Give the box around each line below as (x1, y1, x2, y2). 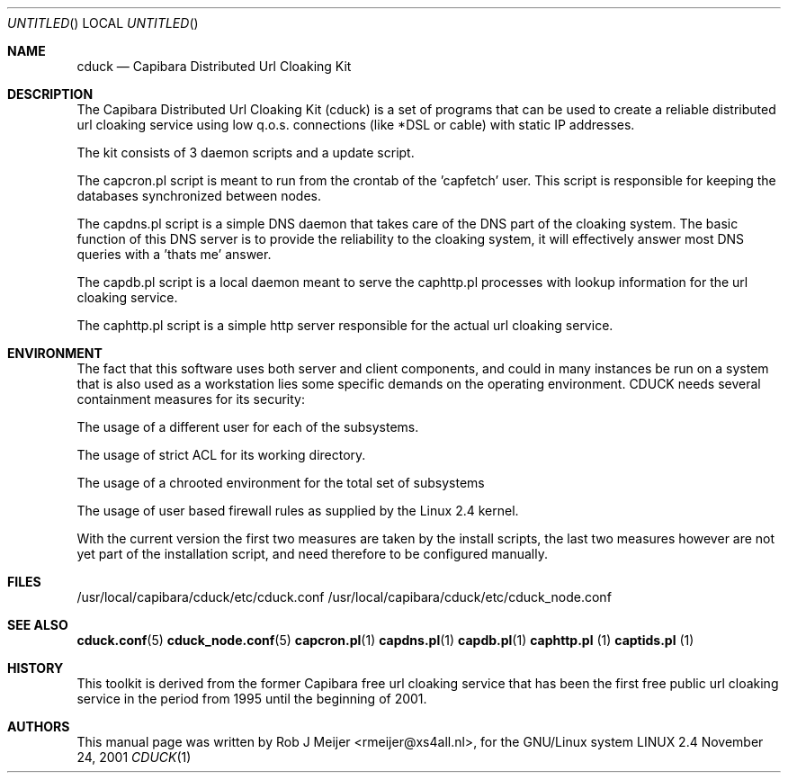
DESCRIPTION (7, 86, 94, 102)
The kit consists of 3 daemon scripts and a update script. (76, 145, 415, 160)
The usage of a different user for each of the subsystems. (76, 419, 419, 435)
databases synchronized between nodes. (76, 188, 321, 203)
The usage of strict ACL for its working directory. (76, 447, 366, 462)
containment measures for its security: (76, 391, 305, 407)
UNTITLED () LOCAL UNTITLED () (7, 15, 199, 31)
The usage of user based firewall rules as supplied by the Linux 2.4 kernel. (76, 503, 519, 518)
